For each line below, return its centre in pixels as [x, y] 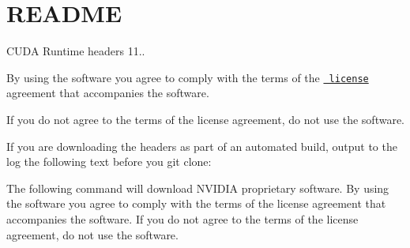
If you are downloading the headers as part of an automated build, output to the [202, 146]
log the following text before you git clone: [109, 162]
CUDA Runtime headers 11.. [76, 51]
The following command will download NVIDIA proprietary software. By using [198, 188]
